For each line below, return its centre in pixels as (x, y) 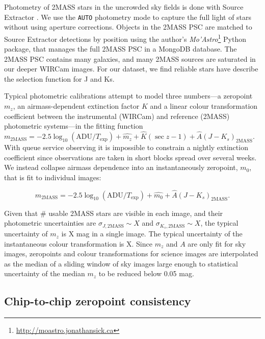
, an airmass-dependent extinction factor (76, 106)
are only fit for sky (217, 243)
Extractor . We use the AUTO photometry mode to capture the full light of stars (128, 17)
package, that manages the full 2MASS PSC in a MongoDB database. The (121, 49)
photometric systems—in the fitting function (74, 126)
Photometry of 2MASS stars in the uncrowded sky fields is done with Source (124, 7)
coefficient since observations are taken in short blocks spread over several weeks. (130, 157)
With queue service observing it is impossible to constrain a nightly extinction (126, 147)
